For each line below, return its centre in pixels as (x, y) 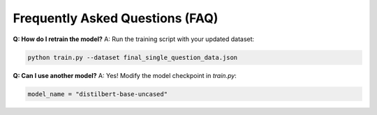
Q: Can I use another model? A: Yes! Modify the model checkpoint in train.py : (125, 75)
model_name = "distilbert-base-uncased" (97, 94)
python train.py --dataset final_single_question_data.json (133, 57)
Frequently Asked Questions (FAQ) (116, 18)
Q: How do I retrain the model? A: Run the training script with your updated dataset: (134, 39)
